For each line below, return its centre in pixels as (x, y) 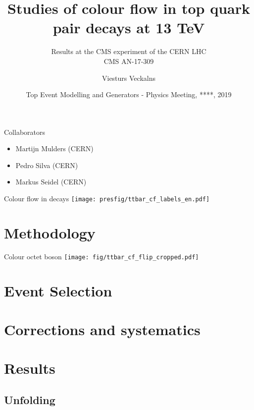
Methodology (50, 232)
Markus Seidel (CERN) (51, 182)
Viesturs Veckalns (129, 78)
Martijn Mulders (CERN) (54, 148)
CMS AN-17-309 (129, 61)
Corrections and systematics (102, 329)
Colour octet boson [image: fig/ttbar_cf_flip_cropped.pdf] (102, 256)
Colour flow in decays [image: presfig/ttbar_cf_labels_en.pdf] (107, 199)
